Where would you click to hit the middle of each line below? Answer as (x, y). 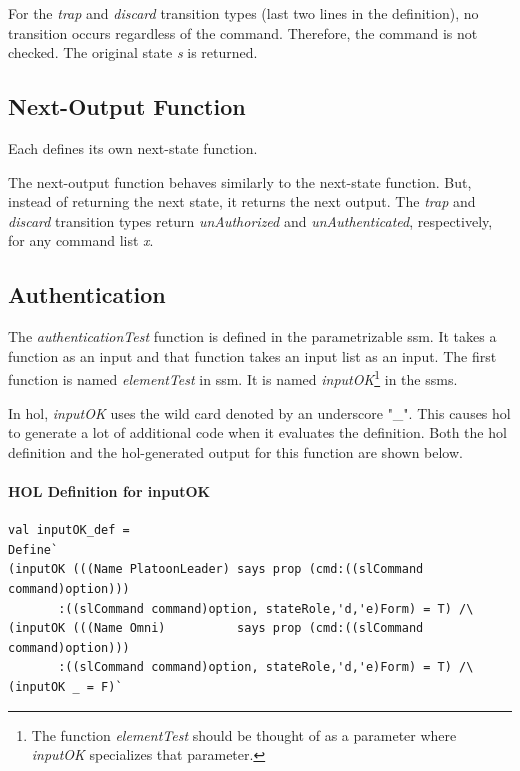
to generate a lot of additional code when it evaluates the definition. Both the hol (257, 432)
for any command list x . (81, 240)
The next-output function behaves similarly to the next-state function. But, (240, 181)
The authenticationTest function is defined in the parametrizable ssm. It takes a (252, 336)
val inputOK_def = (69, 530)
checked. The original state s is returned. (133, 52)
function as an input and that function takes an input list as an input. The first (252, 355)
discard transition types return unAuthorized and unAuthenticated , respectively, (250, 220)
